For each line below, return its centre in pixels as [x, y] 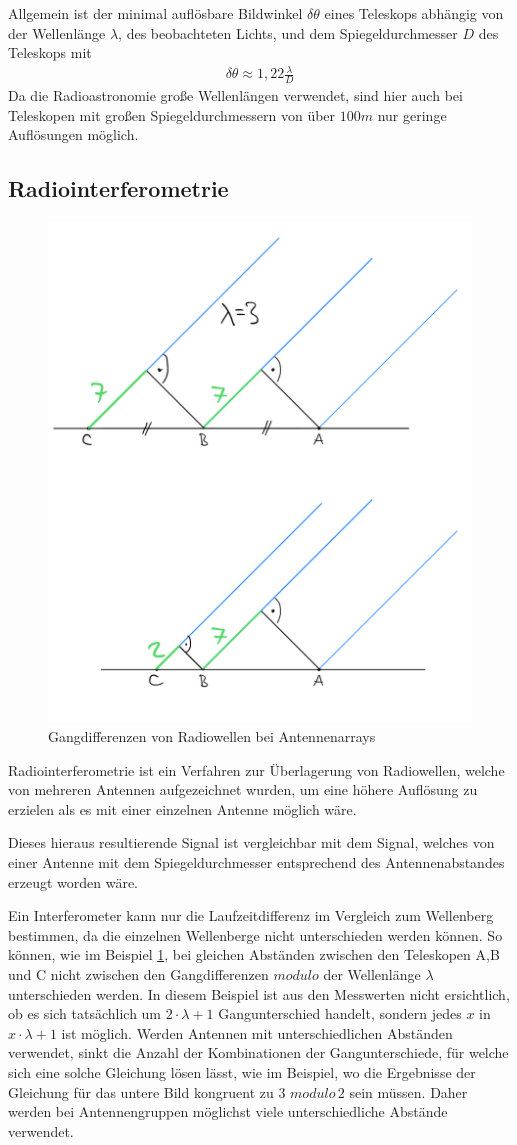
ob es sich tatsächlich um [85, 1013]
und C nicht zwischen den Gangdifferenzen [138, 974]
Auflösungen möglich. [73, 134]
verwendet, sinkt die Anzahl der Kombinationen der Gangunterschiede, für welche [258, 1052]
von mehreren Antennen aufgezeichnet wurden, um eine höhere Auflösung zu [243, 789]
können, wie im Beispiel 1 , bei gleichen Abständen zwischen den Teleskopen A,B [254, 954]
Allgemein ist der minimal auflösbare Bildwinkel [155, 13]
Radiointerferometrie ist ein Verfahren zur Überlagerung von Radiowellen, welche [256, 769]
